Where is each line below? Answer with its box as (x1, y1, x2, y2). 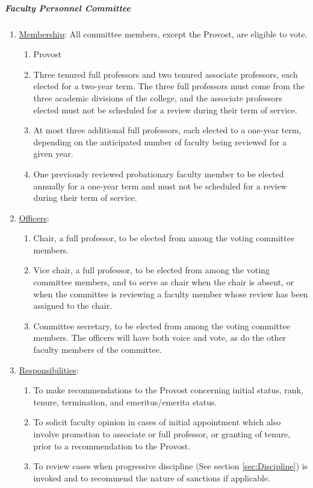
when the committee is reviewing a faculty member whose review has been (33, 287, 308, 300)
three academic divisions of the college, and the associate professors (33, 91, 282, 104)
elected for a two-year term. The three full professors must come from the (33, 80, 305, 92)
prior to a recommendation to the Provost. (33, 439, 191, 452)
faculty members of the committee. (33, 343, 162, 356)
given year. (33, 147, 73, 160)
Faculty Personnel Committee (5, 1, 131, 14)
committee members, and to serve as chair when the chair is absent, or (33, 276, 294, 288)
